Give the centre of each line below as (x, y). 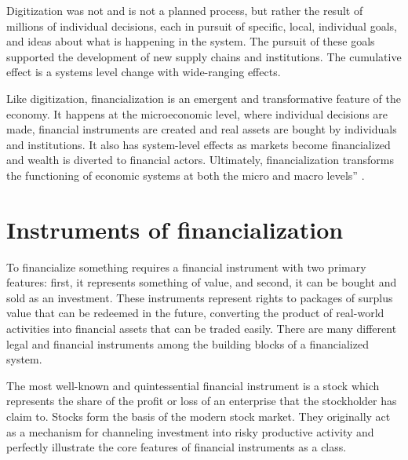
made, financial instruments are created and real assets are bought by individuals (202, 129)
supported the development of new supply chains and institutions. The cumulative (204, 56)
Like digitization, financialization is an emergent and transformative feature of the (204, 98)
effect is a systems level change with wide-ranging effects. (144, 72)
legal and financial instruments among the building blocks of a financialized (188, 343)
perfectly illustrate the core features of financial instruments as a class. (177, 447)
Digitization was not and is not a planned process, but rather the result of (185, 10)
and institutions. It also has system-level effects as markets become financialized (199, 144)
